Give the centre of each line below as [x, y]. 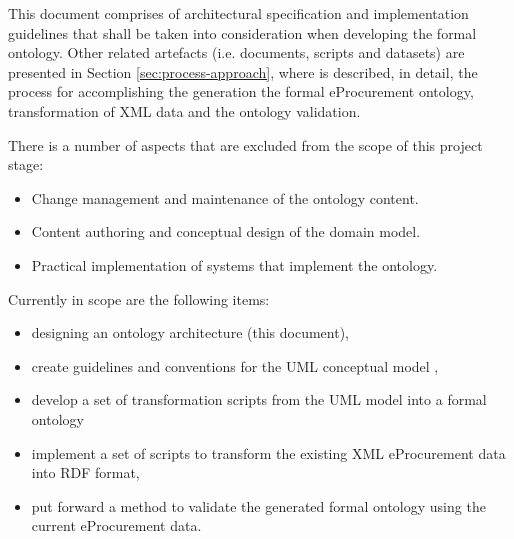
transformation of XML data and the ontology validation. [184, 110]
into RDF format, [85, 472]
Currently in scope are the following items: [139, 298]
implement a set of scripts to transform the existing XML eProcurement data [268, 452]
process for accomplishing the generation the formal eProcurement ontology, [241, 91]
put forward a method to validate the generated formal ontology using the [258, 505]
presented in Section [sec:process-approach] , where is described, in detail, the [243, 71]
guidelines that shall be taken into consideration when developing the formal [242, 32]
